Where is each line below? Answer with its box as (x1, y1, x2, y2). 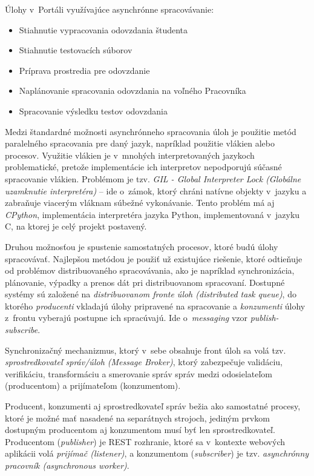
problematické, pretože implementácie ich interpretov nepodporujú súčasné (5, 160, 282, 173)
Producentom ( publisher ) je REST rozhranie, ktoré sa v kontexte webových (5, 435, 286, 448)
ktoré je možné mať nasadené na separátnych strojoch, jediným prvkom (5, 411, 270, 424)
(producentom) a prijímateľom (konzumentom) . (5, 379, 181, 392)
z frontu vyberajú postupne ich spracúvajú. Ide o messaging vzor (5, 311, 248, 324)
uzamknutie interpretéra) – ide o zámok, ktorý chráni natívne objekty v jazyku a (5, 184, 307, 197)
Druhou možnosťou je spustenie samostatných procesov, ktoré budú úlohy (5, 240, 278, 253)
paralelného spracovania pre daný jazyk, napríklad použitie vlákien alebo (5, 137, 275, 150)
